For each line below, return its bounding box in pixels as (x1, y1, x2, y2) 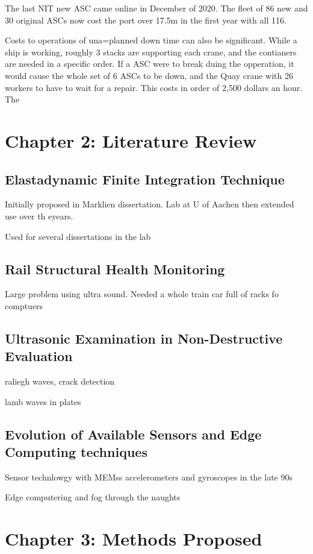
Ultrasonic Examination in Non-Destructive (5, 329, 283, 347)
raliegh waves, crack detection (5, 375, 115, 388)
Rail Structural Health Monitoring (5, 259, 225, 278)
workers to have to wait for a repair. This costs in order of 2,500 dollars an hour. (5, 81, 303, 93)
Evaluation (5, 347, 73, 365)
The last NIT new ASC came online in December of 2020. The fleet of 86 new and (5, 2, 308, 14)
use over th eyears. (5, 209, 73, 222)
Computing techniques (5, 442, 147, 461)
